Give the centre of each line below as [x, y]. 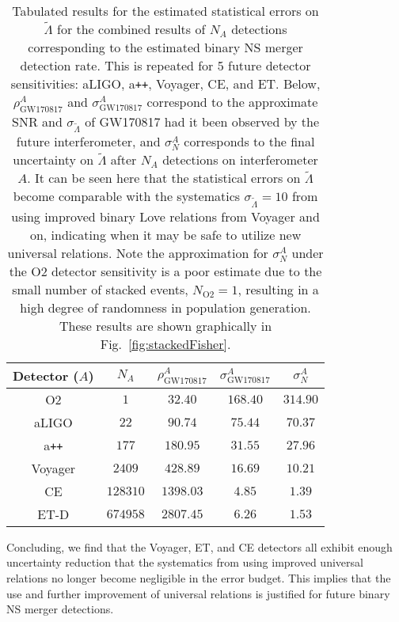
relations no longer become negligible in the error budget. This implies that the [199, 577]
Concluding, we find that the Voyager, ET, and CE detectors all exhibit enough [199, 546]
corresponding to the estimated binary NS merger [165, 47]
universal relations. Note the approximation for [138, 252]
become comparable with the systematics [127, 196]
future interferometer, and [88, 142]
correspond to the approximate [232, 102]
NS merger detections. [60, 609]
